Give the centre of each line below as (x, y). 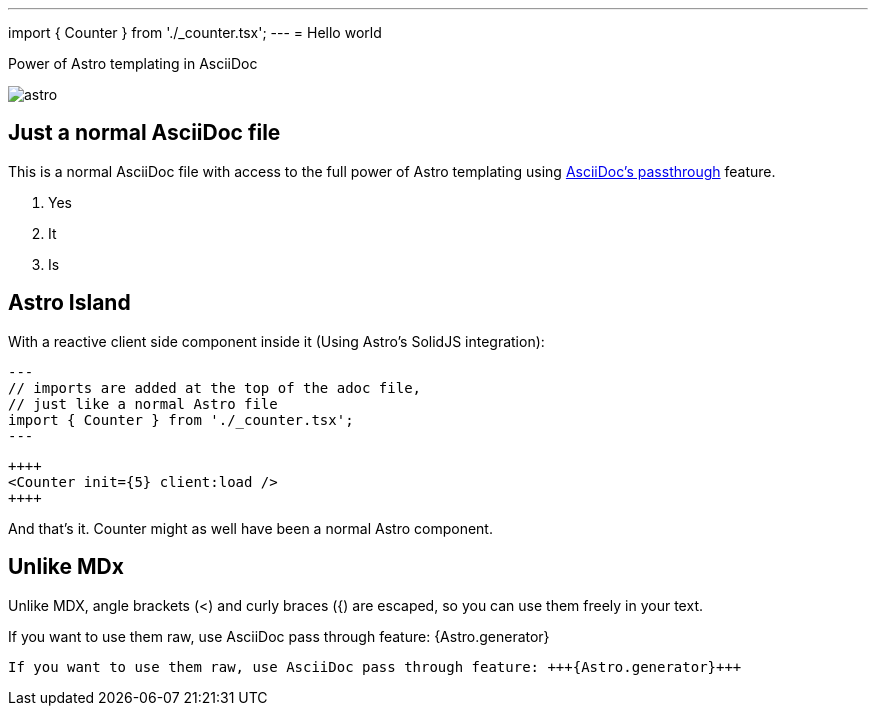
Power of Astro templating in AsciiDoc (133, 63)
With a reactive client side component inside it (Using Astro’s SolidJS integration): (276, 341)
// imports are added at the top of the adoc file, (215, 387)
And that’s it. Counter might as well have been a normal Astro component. (250, 528)
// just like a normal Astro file (143, 403)
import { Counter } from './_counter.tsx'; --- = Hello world (195, 32)
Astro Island (69, 303)
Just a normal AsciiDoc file (144, 133)
